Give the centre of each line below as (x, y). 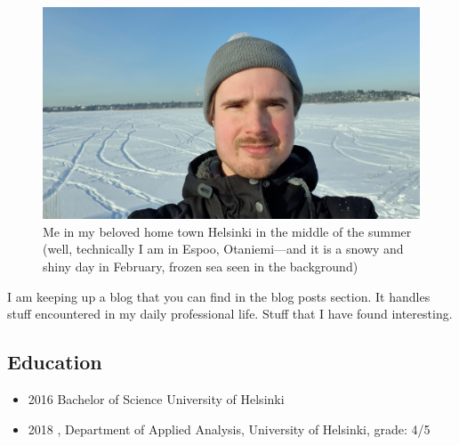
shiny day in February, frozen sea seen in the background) (201, 267)
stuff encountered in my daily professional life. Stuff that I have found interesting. (230, 314)
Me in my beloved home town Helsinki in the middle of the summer (227, 231)
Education (55, 362)
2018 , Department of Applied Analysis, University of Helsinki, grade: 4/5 (229, 429)
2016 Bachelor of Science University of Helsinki (156, 399)
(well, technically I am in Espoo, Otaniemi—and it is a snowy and (223, 249)
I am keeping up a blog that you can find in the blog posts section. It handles (219, 296)
